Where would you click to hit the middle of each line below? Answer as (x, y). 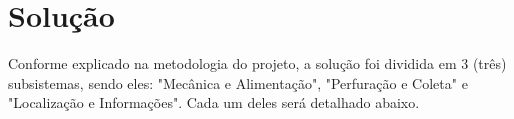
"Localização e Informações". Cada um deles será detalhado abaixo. (214, 102)
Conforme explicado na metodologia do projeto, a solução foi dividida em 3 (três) (257, 63)
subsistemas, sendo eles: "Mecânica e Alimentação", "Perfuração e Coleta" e (238, 82)
